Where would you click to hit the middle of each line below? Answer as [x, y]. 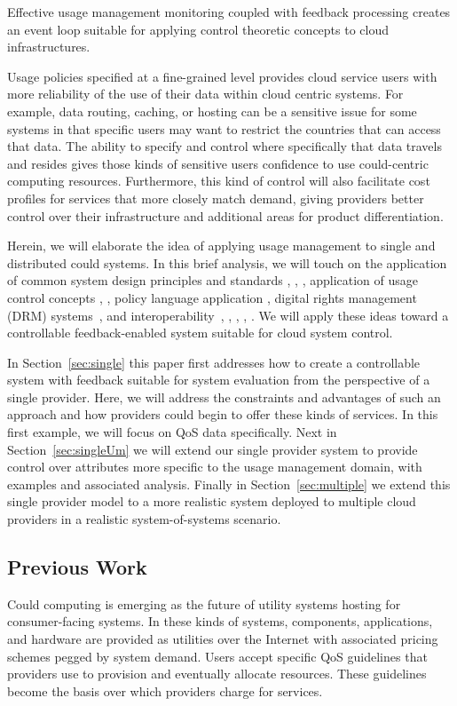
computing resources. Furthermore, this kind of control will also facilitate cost [219, 181]
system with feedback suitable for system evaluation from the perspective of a [219, 380]
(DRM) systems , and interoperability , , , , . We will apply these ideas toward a [228, 315]
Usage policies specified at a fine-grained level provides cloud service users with [222, 76]
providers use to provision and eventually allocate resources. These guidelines [217, 674]
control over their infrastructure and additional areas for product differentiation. [225, 215]
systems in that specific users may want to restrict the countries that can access [224, 128]
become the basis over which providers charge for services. [165, 690]
